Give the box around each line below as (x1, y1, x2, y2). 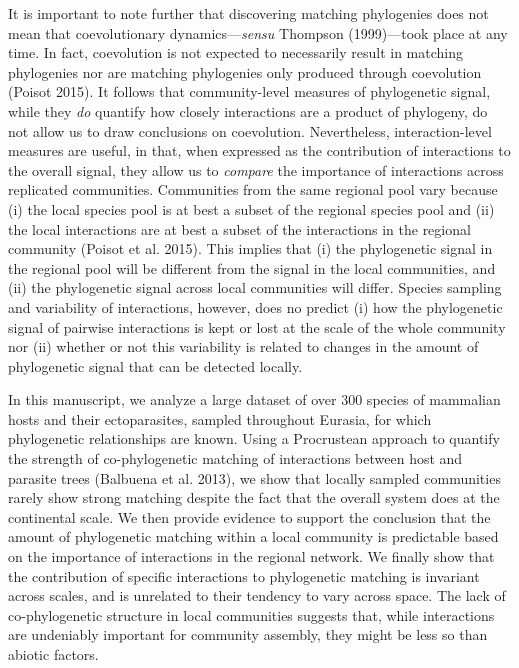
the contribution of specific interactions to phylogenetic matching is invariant (8, 565, 480, 586)
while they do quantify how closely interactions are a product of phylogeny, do (8, 100, 488, 121)
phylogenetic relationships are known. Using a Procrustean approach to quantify (8, 428, 500, 449)
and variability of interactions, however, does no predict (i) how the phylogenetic (8, 296, 503, 317)
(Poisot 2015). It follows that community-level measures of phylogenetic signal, (8, 81, 491, 102)
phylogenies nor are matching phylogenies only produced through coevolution (8, 61, 482, 82)
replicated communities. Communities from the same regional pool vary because (8, 179, 498, 200)
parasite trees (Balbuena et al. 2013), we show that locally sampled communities (8, 467, 501, 488)
